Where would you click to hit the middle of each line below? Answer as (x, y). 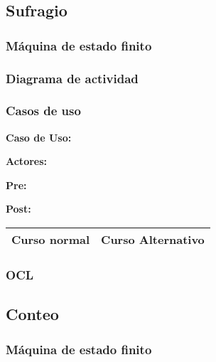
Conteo (32, 314)
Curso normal (51, 240)
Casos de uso (43, 111)
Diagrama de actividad (72, 78)
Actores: (27, 161)
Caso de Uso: (39, 137)
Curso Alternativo (153, 240)
